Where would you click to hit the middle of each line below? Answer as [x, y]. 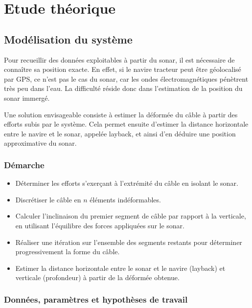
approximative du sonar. [40, 143]
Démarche [24, 165]
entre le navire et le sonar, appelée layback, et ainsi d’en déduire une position [120, 133]
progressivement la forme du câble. [68, 252]
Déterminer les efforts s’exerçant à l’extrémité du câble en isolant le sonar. [127, 183]
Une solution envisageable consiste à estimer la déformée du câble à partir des [121, 114]
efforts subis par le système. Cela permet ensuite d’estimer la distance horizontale [126, 124]
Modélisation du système [68, 39]
